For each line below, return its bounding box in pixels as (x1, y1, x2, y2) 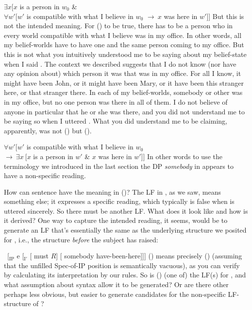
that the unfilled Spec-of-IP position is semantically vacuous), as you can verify (4, 260, 240, 270)
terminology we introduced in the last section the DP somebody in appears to (4, 161, 234, 171)
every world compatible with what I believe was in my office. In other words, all (4, 30, 242, 40)
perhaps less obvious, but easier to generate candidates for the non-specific (4, 289, 226, 299)
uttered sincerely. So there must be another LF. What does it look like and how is (4, 205, 248, 216)
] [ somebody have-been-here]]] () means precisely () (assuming (56, 251, 242, 261)
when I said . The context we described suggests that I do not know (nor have (4, 58, 236, 69)
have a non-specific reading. (4, 170, 86, 181)
